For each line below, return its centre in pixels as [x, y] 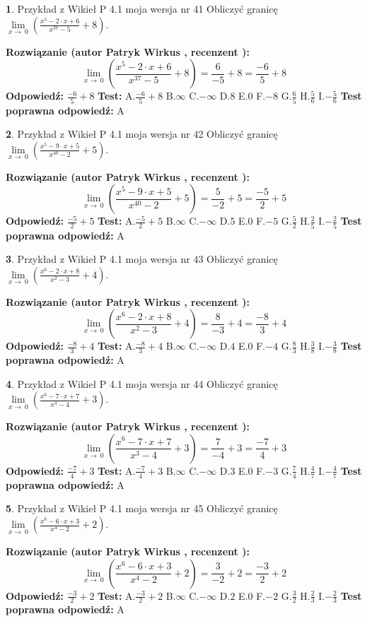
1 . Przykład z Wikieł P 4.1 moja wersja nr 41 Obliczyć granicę [142, 8]
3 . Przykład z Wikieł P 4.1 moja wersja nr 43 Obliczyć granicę [142, 259]
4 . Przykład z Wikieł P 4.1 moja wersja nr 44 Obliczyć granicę [142, 383]
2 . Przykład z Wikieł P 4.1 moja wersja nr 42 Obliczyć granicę [142, 134]
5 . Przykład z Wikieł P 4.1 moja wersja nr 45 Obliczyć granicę [142, 508]
